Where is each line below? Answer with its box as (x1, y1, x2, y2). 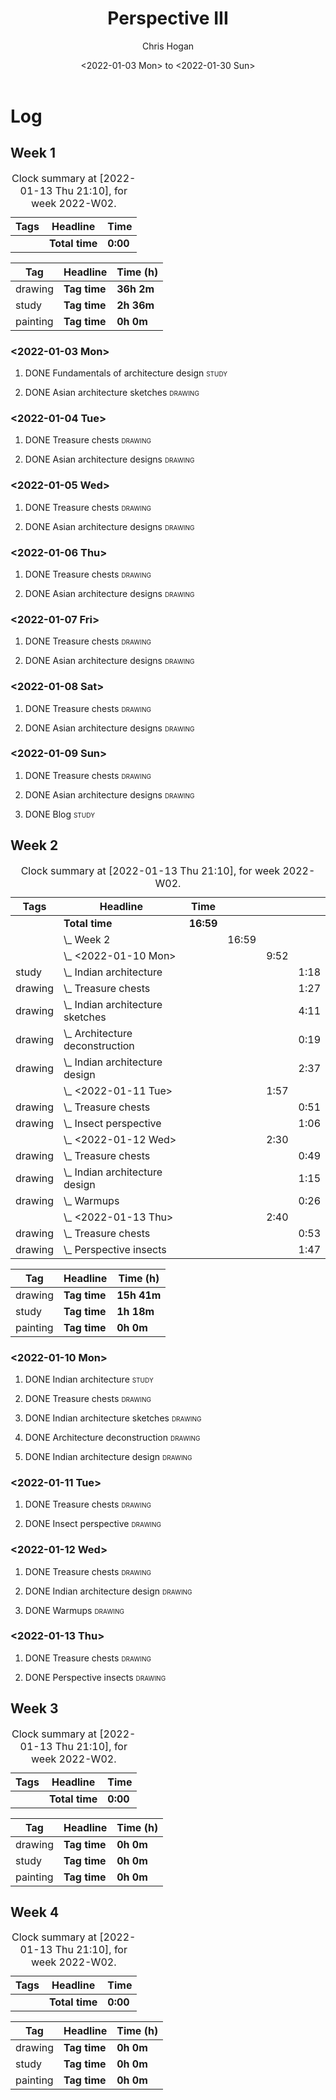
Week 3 (10, 1700, 59, 1717)
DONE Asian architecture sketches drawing (24, 387, 200, 399)
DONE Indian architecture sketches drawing (24, 1412, 202, 1424)
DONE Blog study (24, 808, 95, 820)
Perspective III (107, 7, 229, 30)
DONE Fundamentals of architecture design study (24, 367, 228, 379)
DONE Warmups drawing (24, 1604, 125, 1616)
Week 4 (10, 1904, 60, 1921)
